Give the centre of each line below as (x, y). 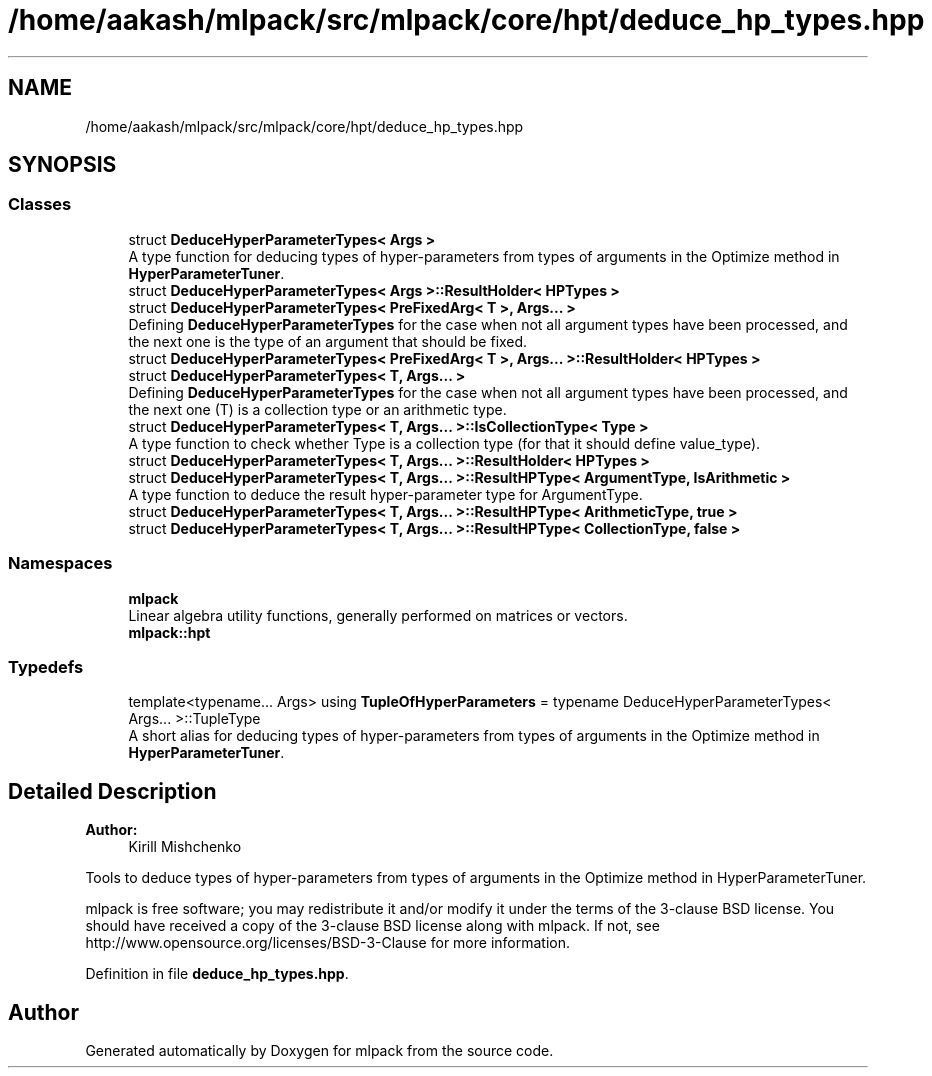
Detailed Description (112, 791)
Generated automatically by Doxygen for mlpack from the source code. (319, 1050)
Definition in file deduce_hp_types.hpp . (217, 974)
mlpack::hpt (169, 632)
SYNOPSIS (62, 165)
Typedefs (46, 666)
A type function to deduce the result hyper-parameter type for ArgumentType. (385, 494)
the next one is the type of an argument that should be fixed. (328, 341)
